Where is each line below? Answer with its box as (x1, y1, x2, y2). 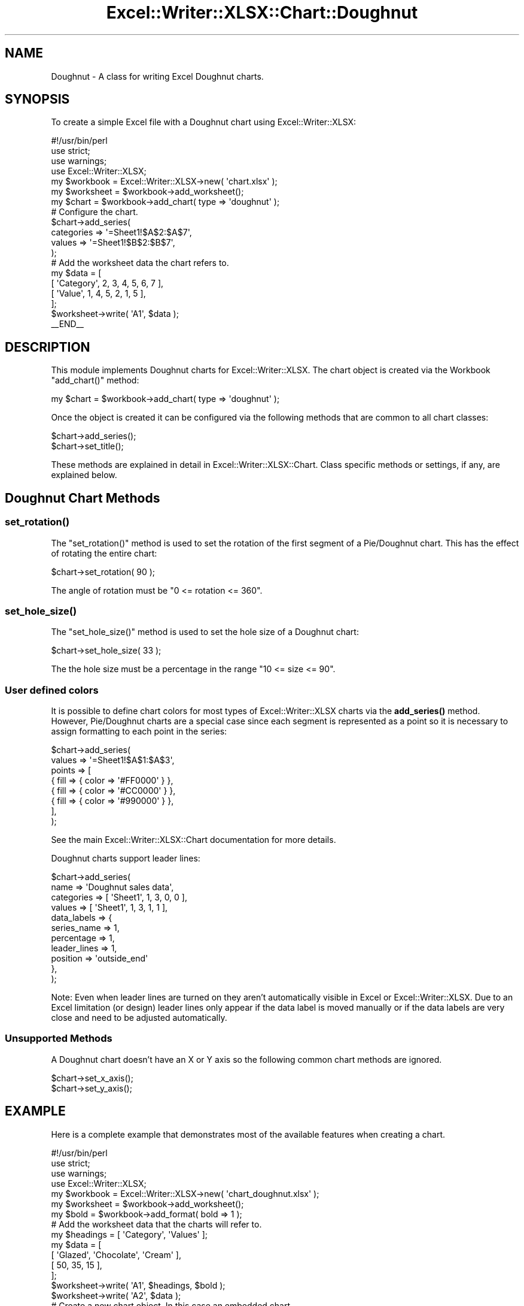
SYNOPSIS (5, 92, 70, 107)
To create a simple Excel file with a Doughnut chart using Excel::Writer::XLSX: (51, 117, 357, 128)
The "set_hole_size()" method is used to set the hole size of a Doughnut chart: (51, 627, 359, 637)
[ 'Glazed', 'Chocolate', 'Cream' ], (51, 1249, 181, 1260)
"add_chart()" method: (51, 375, 139, 386)
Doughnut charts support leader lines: (51, 853, 200, 863)
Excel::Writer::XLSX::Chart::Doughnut (106, 2, 418, 23)
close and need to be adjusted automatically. (51, 1012, 227, 1023)
